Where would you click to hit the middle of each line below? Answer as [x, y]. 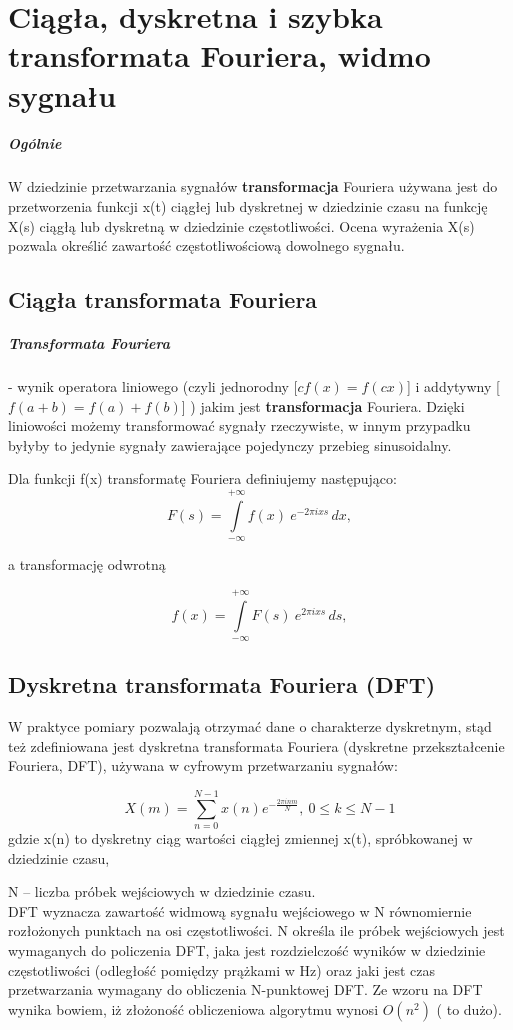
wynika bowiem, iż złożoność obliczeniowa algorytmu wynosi [193, 1008]
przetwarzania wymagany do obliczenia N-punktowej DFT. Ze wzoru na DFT [245, 989]
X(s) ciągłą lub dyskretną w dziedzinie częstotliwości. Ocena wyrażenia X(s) [241, 225]
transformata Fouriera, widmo [219, 55]
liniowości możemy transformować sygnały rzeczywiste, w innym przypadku [239, 425]
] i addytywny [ [453, 386]
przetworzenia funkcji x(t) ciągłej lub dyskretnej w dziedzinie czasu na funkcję [248, 205]
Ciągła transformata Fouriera [163, 299]
